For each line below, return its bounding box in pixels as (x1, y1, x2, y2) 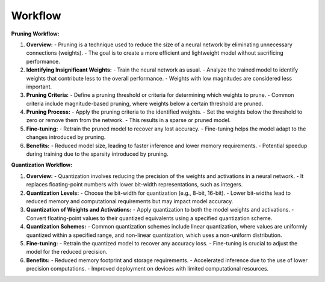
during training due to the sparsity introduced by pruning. (26, 150, 169, 158)
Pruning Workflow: (11, 30, 60, 37)
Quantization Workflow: (11, 161, 72, 168)
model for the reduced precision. (26, 248, 108, 256)
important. (26, 83, 52, 90)
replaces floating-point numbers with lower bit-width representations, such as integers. (26, 181, 243, 188)
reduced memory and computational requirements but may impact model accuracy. (26, 197, 234, 204)
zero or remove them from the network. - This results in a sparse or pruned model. (26, 117, 231, 124)
